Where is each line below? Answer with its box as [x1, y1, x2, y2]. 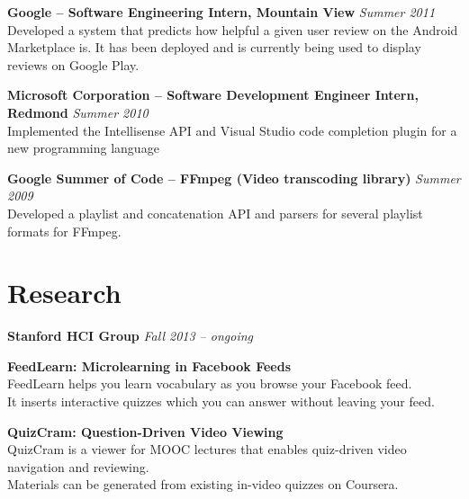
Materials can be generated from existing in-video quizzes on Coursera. [7, 475, 399, 494]
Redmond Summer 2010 [7, 102, 149, 121]
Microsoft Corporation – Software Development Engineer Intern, [7, 85, 419, 104]
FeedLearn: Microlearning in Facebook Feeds [7, 356, 292, 375]
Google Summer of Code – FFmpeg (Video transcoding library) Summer [7, 168, 461, 187]
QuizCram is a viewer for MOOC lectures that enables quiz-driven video [7, 440, 407, 459]
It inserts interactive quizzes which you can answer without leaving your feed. [7, 392, 435, 411]
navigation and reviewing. [7, 457, 149, 476]
